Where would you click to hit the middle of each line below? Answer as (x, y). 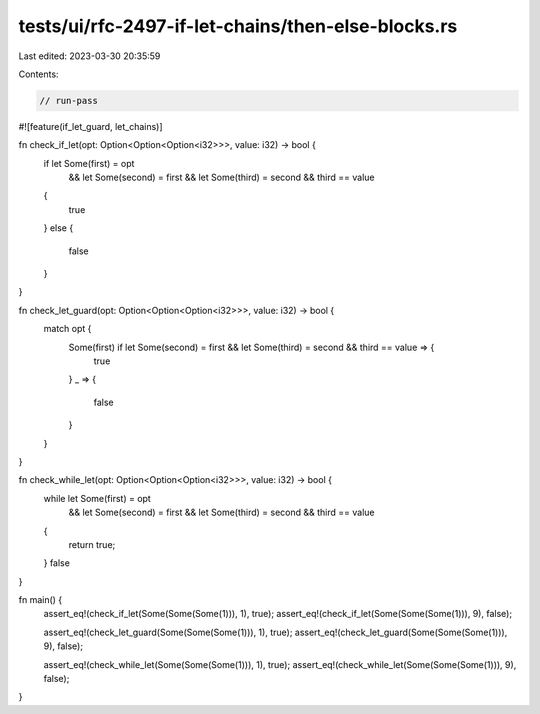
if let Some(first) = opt (89, 163)
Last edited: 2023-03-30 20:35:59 (89, 56)
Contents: (38, 74)
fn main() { (40, 600)
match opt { (67, 329)
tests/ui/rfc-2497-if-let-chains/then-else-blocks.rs (238, 26)
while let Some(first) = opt (97, 498)
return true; (92, 544)
